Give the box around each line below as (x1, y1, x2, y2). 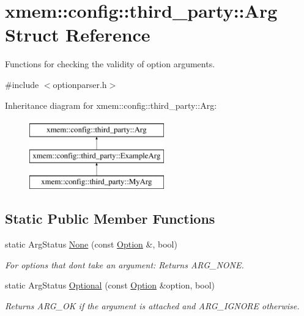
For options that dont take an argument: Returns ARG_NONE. (5, 258, 244, 271)
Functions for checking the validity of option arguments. (5, 57, 215, 70)
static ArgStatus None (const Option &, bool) (5, 238, 177, 251)
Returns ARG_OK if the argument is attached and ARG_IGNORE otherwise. (5, 299, 300, 312)
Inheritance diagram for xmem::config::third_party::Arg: (5, 98, 217, 111)
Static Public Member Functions (5, 209, 215, 228)
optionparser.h (53, 78, 107, 90)
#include (5, 78, 39, 90)
